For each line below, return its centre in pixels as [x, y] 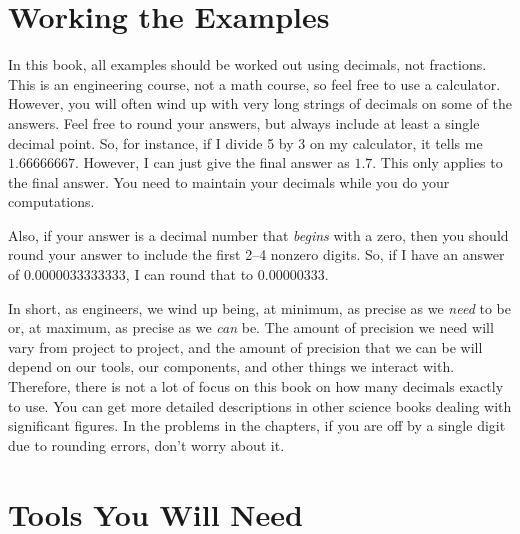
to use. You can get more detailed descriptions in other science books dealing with [260, 405]
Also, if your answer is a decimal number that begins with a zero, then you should [258, 234]
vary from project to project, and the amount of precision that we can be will [245, 346]
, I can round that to [189, 274]
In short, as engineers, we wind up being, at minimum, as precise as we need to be [260, 307]
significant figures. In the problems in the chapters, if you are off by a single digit [257, 425]
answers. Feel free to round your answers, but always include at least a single [244, 122]
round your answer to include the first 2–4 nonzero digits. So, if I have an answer [256, 254]
